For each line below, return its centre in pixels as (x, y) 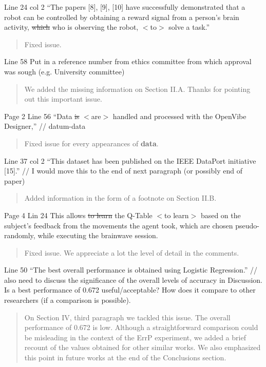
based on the (221, 215)
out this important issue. (63, 99)
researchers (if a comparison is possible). (68, 300)
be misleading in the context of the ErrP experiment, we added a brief (135, 337)
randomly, (20, 235)
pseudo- (248, 225)
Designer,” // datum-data (45, 126)
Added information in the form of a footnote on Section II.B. (120, 198)
